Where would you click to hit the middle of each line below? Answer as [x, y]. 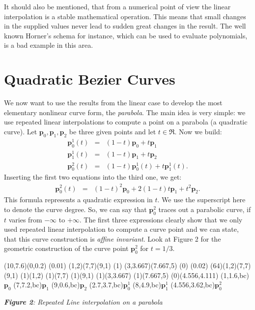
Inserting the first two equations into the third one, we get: [93, 177]
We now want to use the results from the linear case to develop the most [113, 103]
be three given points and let [113, 131]
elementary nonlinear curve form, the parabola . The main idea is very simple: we [125, 112]
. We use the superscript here [201, 200]
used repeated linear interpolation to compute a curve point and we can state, [121, 229]
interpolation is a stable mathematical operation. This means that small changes [125, 16]
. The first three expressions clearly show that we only [161, 219]
